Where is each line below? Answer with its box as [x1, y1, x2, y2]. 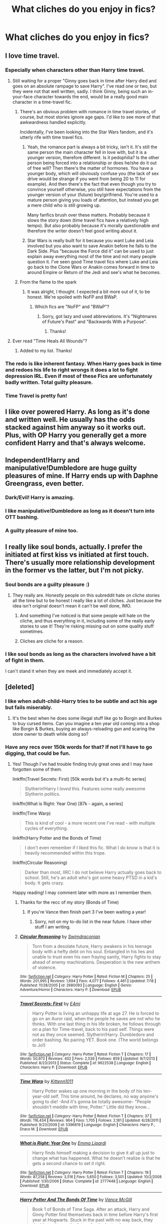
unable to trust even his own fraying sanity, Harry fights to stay [32, 954, 162, 960]
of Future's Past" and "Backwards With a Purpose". [42, 318, 147, 324]
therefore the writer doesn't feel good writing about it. [27, 228, 138, 234]
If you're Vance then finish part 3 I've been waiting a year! [27, 909, 146, 915]
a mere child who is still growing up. [27, 202, 101, 208]
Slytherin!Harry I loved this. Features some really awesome [24, 786, 146, 792]
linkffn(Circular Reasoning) [12, 860, 68, 866]
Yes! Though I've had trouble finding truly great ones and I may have [12, 761, 153, 767]
